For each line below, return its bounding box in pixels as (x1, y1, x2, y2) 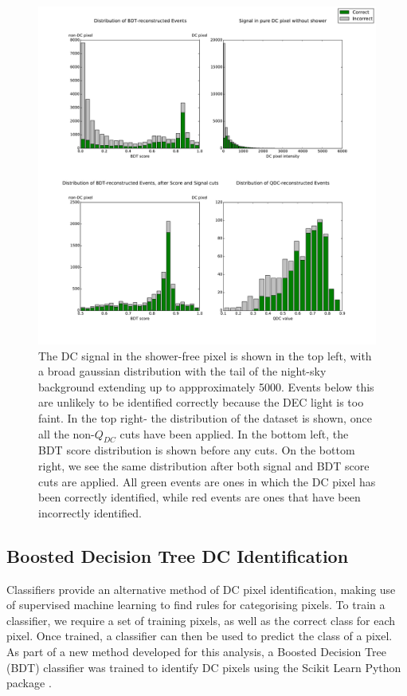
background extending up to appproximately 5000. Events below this (38, 378, 374, 395)
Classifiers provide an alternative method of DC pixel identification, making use (6, 580, 396, 597)
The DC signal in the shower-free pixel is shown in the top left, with (38, 347, 372, 364)
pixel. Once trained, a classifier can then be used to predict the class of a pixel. (6, 627, 393, 644)
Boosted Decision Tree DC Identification (6, 543, 349, 568)
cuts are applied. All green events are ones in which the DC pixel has (38, 473, 376, 490)
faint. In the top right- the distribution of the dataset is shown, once (38, 409, 372, 426)
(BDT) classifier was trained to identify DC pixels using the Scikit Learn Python (6, 659, 401, 675)
